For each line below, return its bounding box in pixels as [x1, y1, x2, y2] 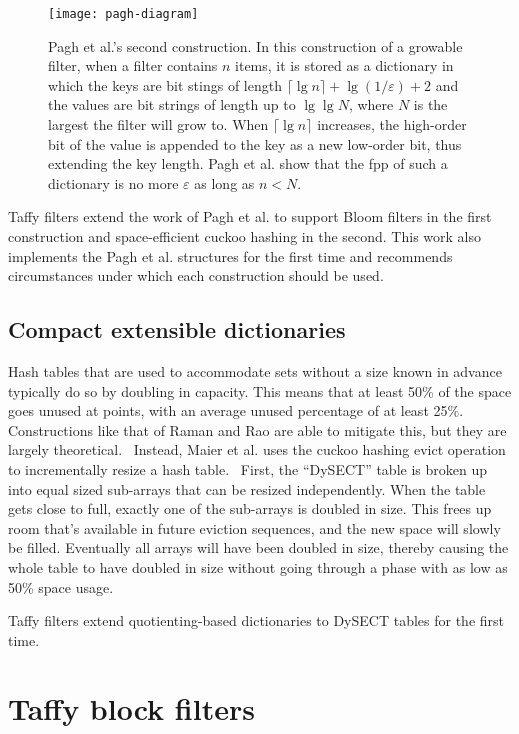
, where [348, 94, 394, 115]
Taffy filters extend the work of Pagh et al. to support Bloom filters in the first [8, 206, 492, 227]
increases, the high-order [317, 114, 467, 135]
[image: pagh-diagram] [48, 7, 199, 21]
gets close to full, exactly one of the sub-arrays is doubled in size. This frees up [8, 498, 492, 519]
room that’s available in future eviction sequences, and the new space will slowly [8, 517, 501, 538]
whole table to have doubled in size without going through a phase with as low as [8, 556, 508, 577]
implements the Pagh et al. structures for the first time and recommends [8, 245, 453, 266]
